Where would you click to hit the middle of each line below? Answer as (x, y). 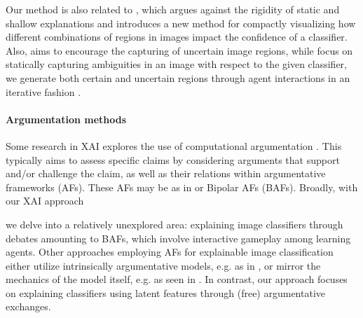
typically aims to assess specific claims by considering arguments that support (173, 159)
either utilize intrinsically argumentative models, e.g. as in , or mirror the (163, 265)
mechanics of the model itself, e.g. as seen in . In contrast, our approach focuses (177, 279)
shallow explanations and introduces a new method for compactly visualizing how (181, 23)
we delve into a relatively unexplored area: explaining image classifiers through (174, 224)
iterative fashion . (43, 91)
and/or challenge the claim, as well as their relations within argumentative (166, 173)
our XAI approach (45, 201)
